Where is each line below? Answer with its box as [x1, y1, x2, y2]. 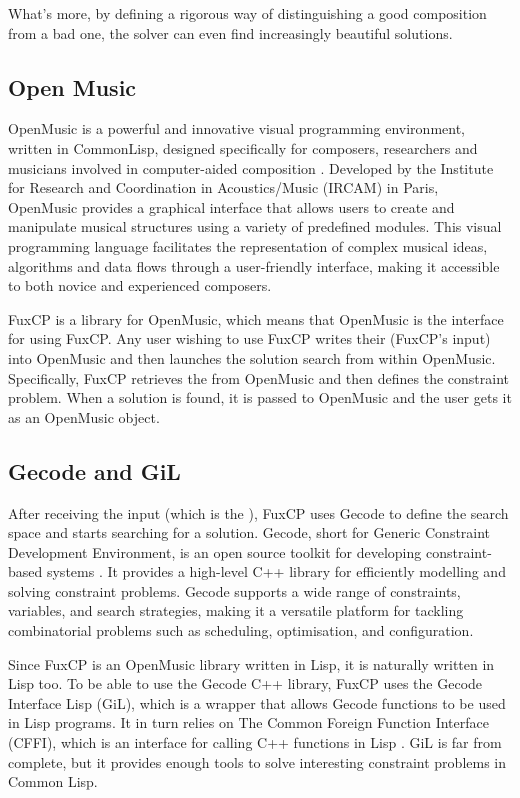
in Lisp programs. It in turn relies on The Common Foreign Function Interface [8, 712, 489, 733]
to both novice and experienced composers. [8, 275, 272, 296]
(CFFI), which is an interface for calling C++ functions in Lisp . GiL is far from [8, 732, 502, 753]
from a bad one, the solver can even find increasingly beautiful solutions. [8, 22, 453, 43]
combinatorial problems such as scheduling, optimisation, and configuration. [8, 620, 474, 641]
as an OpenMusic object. [8, 406, 160, 427]
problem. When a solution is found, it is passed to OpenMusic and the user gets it [8, 387, 512, 408]
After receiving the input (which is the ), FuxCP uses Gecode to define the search [8, 502, 509, 523]
